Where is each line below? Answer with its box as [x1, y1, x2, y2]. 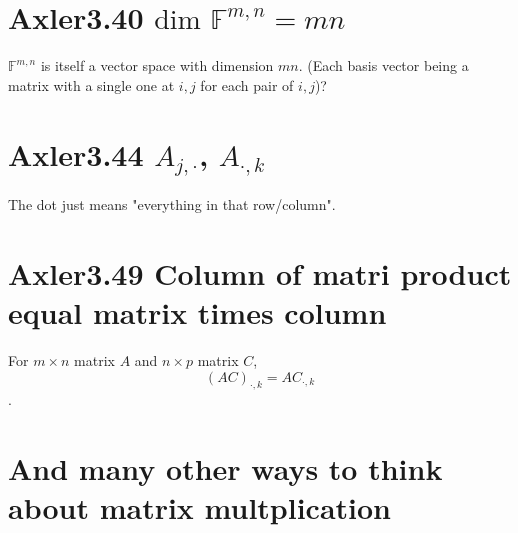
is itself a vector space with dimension [40, 55, 274, 76]
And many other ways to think [8, 448, 443, 489]
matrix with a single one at [8, 74, 175, 95]
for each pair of [200, 74, 294, 95]
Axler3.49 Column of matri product [8, 252, 512, 293]
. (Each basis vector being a [298, 55, 469, 76]
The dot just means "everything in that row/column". [8, 194, 336, 215]
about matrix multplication [8, 487, 392, 528]
